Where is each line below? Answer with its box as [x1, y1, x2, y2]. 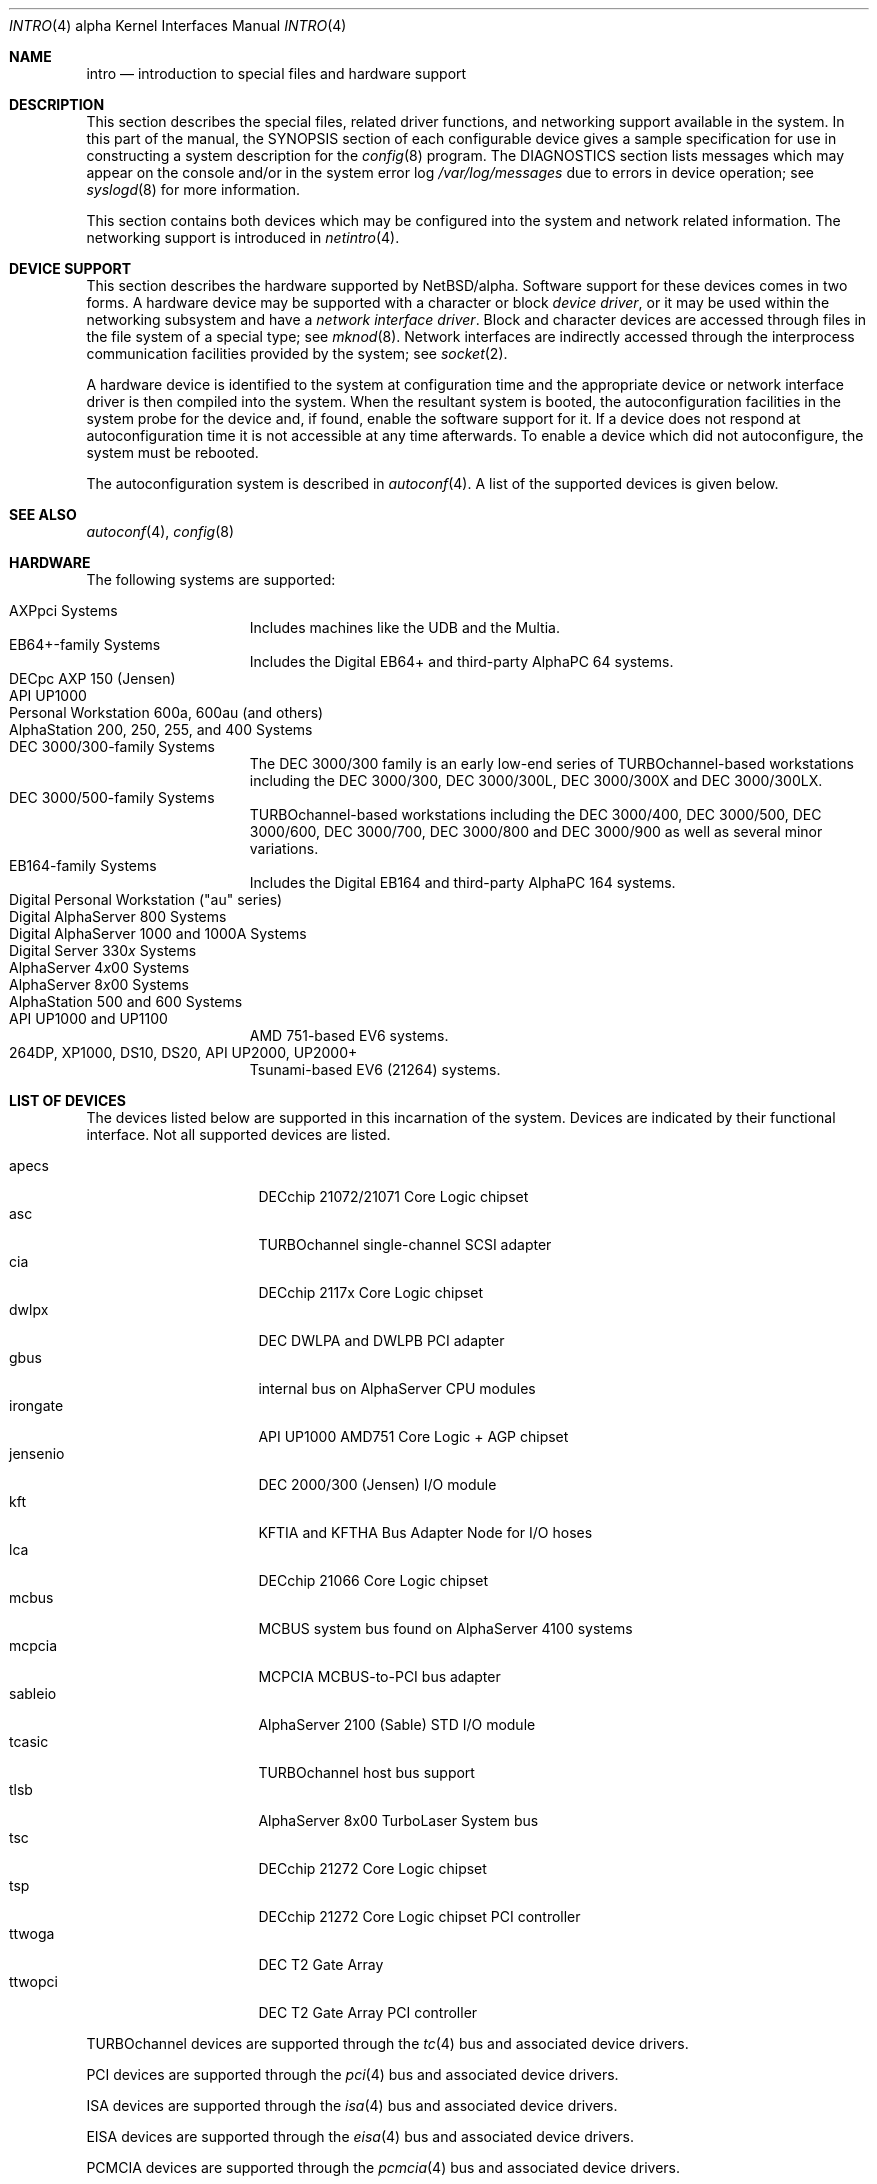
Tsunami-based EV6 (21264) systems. [249, 1061, 501, 1078]
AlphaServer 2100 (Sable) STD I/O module [258, 1716, 536, 1733]
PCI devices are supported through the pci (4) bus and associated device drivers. [86, 2066, 619, 2083]
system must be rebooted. [86, 444, 259, 461]
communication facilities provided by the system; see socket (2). [86, 345, 508, 362]
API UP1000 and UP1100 [9, 1010, 168, 1027]
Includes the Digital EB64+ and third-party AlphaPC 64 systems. [249, 653, 674, 670]
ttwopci [9, 1973, 58, 1990]
